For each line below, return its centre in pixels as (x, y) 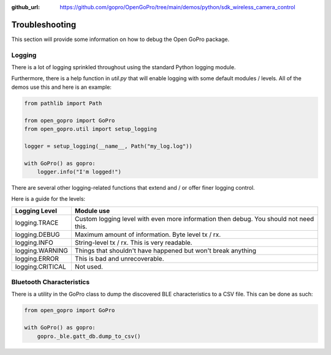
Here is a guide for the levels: (48, 199)
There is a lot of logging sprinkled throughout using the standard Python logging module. (124, 67)
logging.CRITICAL (41, 266)
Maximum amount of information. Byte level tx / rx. (148, 234)
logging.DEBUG (38, 234)
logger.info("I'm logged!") (79, 172)
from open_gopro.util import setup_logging (91, 129)
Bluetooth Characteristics (51, 282)
